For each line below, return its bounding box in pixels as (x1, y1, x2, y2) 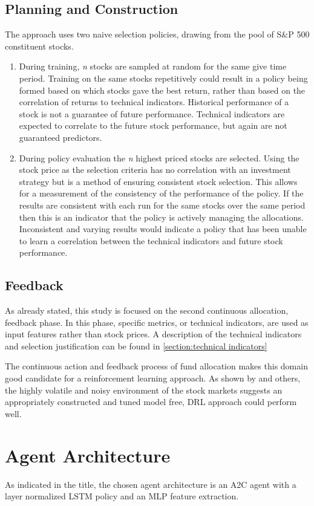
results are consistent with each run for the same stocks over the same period (19, 198, 306, 211)
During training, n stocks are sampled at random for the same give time (19, 60, 287, 73)
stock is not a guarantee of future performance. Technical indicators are (19, 107, 285, 120)
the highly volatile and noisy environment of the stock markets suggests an (5, 383, 283, 396)
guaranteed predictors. (19, 131, 102, 143)
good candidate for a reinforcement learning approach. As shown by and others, (5, 372, 301, 384)
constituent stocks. (5, 39, 74, 52)
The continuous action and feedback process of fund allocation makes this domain (5, 360, 308, 372)
